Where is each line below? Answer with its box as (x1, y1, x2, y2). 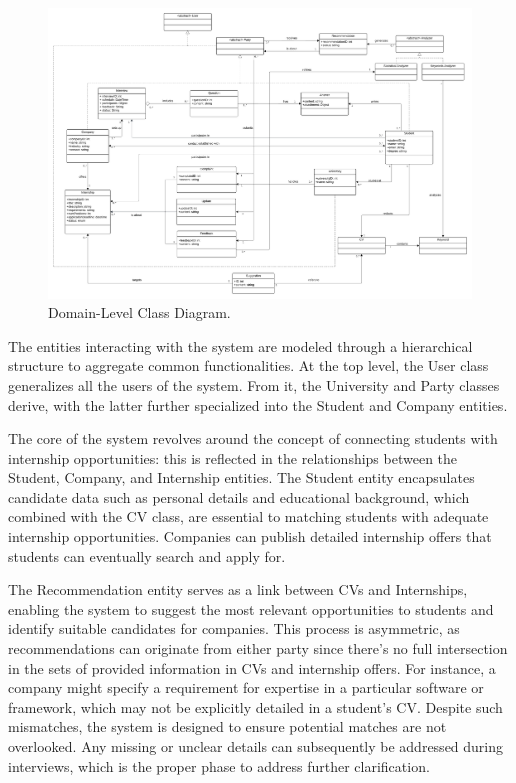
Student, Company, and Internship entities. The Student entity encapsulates (8, 467, 475, 488)
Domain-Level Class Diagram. (48, 302, 231, 323)
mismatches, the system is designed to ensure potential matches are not (8, 716, 447, 737)
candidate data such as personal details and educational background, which (8, 486, 470, 507)
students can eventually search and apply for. (8, 545, 286, 566)
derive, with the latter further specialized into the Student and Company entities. (8, 394, 508, 415)
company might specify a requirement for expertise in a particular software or (8, 677, 484, 698)
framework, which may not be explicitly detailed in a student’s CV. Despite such (8, 696, 503, 717)
